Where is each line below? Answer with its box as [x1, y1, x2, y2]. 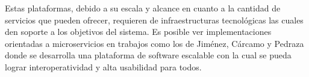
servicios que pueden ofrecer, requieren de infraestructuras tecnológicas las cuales [5, 13, 304, 26]
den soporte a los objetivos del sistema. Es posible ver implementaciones [5, 25, 272, 38]
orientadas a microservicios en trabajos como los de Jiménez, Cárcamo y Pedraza [5, 37, 304, 49]
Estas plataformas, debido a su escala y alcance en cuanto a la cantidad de [5, 2, 281, 14]
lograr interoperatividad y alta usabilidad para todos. [5, 60, 202, 73]
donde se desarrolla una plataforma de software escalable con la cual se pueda [5, 49, 292, 61]
